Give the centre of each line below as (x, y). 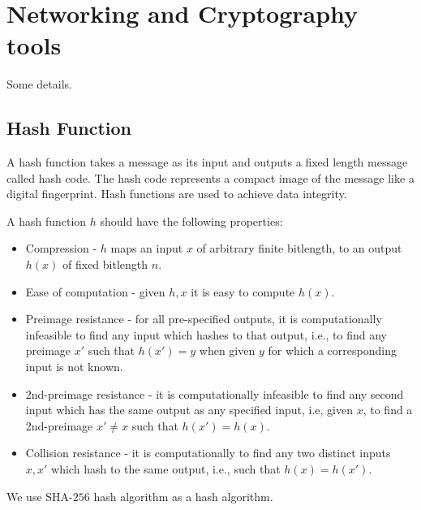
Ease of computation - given (95, 291)
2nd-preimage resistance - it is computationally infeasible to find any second (215, 393)
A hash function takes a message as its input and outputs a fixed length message (207, 162)
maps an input (147, 248)
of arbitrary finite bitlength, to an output (299, 248)
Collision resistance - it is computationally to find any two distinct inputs (208, 453)
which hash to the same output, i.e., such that (166, 469)
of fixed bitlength (105, 264)
